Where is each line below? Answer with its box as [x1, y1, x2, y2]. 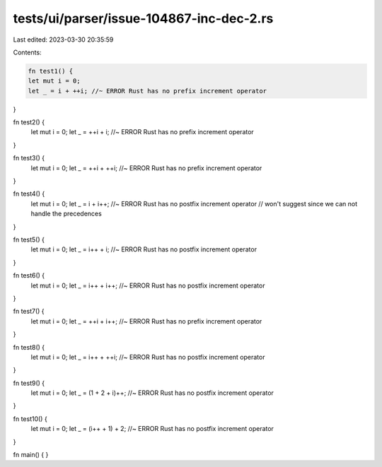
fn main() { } [13, 451, 49, 459]
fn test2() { [13, 118, 45, 126]
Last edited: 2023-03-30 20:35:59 [13, 35, 114, 44]
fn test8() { [13, 343, 45, 351]
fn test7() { [13, 307, 45, 316]
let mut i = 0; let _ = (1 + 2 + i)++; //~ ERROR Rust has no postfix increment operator [30, 389, 274, 397]
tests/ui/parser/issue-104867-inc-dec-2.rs [13, 11, 274, 26]
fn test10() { [13, 414, 47, 423]
